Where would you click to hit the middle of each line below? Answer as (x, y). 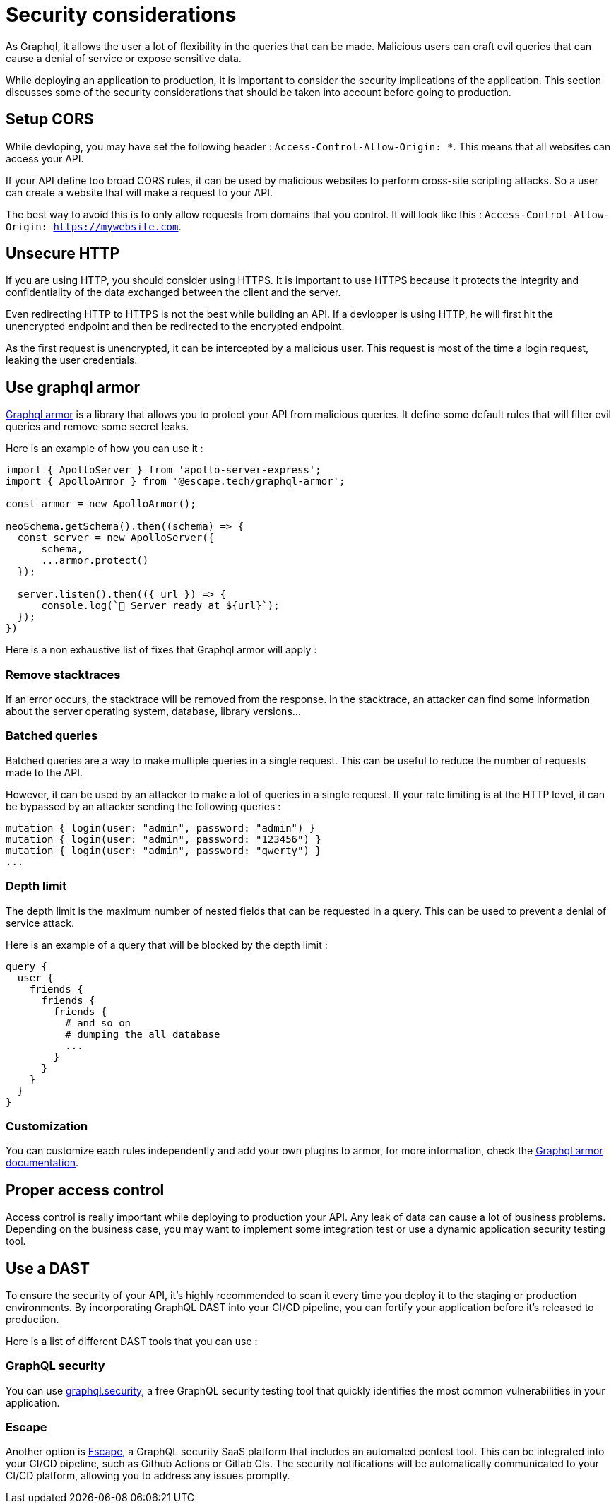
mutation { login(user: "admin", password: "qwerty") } (164, 850)
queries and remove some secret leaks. (97, 427)
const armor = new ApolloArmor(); (101, 504)
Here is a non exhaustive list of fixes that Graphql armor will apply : (161, 650)
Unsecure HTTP (63, 254)
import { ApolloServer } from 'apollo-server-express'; (164, 470)
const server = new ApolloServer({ (116, 538)
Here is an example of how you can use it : (105, 449)
